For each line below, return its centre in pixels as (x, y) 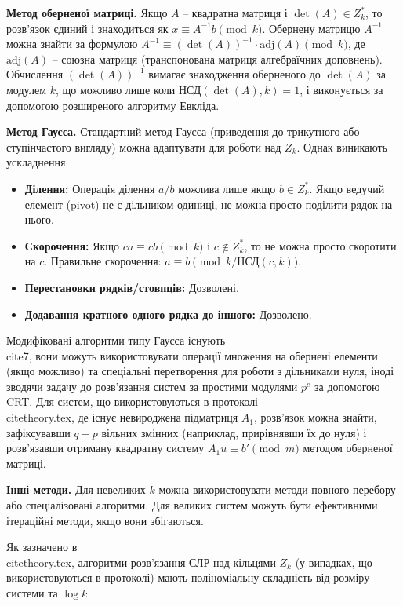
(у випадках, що (334, 562)
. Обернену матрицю (311, 28)
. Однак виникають (342, 146)
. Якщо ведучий (347, 188)
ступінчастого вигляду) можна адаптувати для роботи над (144, 146)
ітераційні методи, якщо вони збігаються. (105, 520)
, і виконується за (341, 89)
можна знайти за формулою (72, 44)
